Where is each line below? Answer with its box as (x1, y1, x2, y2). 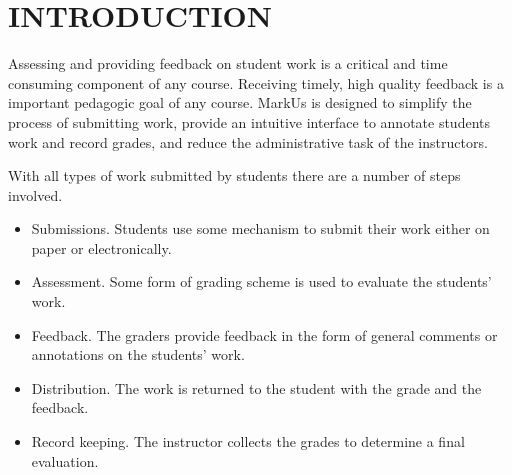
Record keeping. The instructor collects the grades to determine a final (31, 431, 465, 452)
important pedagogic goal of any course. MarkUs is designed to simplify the (8, 92, 472, 113)
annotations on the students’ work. (31, 344, 245, 365)
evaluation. (31, 450, 99, 471)
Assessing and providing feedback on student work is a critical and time (8, 53, 448, 74)
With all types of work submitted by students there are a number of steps (8, 165, 461, 186)
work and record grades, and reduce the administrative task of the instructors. (8, 131, 488, 152)
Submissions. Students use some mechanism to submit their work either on (31, 218, 490, 239)
